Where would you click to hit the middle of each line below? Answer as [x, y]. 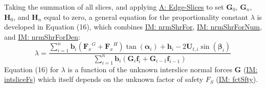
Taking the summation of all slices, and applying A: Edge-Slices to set [114, 7]
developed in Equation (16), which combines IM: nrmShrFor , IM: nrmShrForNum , [133, 27]
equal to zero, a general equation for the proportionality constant [146, 17]
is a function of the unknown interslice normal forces [150, 69]
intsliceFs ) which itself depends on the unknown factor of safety [104, 79]
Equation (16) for [31, 69]
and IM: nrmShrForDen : [42, 36]
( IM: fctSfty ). [237, 79]
